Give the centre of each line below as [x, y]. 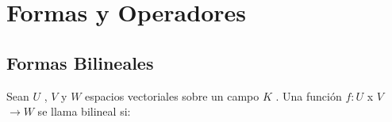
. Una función [309, 95]
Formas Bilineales [80, 62]
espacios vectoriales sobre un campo [172, 95]
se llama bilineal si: [84, 111]
